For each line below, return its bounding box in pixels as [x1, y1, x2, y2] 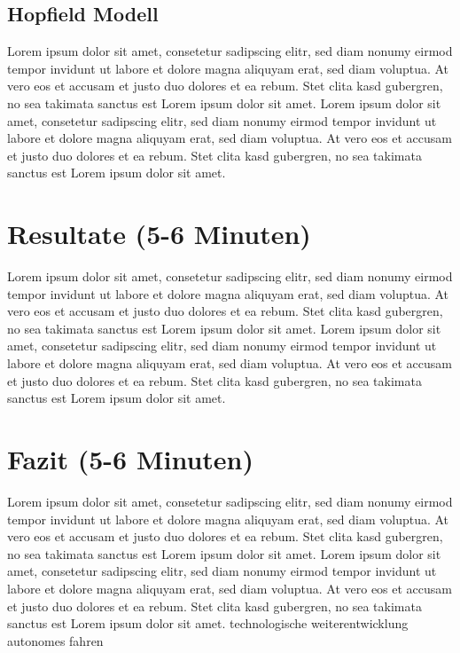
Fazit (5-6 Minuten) [7, 441, 253, 477]
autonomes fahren [7, 631, 104, 649]
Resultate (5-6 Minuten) [7, 216, 311, 252]
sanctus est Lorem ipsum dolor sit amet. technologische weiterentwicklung [7, 614, 409, 633]
